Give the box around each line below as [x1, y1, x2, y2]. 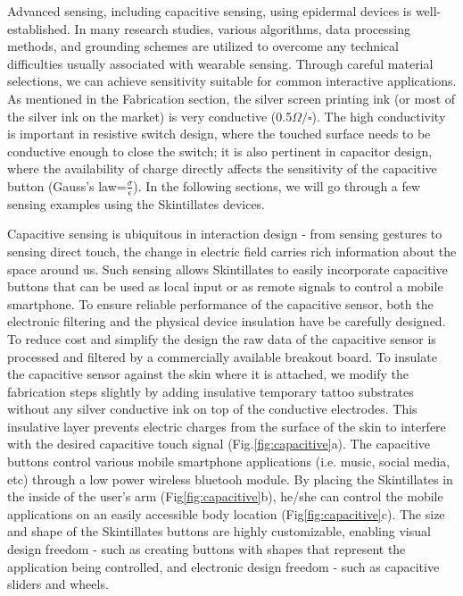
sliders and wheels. [7, 575, 109, 593]
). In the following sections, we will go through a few [133, 176, 421, 195]
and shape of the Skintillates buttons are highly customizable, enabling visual [7, 522, 431, 541]
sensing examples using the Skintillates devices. [7, 194, 266, 213]
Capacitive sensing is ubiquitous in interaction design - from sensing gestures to [7, 224, 442, 243]
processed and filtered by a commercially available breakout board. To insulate [7, 347, 437, 365]
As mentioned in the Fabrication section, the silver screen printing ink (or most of [7, 88, 456, 107]
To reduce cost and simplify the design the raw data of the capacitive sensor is [7, 329, 436, 348]
